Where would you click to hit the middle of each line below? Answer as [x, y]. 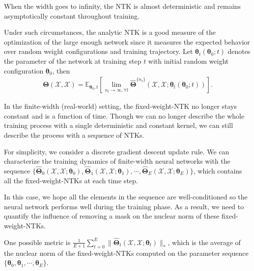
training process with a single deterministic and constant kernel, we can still [119, 125]
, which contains [218, 170]
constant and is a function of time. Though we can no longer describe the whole [124, 115]
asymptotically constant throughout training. [72, 15]
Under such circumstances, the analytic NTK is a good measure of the [110, 32]
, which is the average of [204, 242]
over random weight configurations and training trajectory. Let [99, 51]
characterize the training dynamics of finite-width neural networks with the [117, 161]
